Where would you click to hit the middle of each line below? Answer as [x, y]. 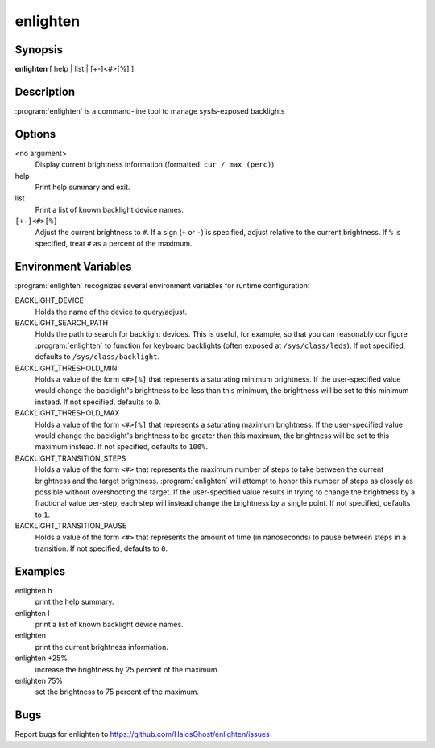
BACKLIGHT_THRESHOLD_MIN [66, 368]
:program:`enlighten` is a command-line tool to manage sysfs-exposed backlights [150, 111]
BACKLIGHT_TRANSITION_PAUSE [71, 526]
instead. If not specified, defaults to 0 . [98, 402]
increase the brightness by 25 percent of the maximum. [127, 669]
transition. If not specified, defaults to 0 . [101, 548]
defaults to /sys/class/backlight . [97, 357]
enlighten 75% [39, 680]
